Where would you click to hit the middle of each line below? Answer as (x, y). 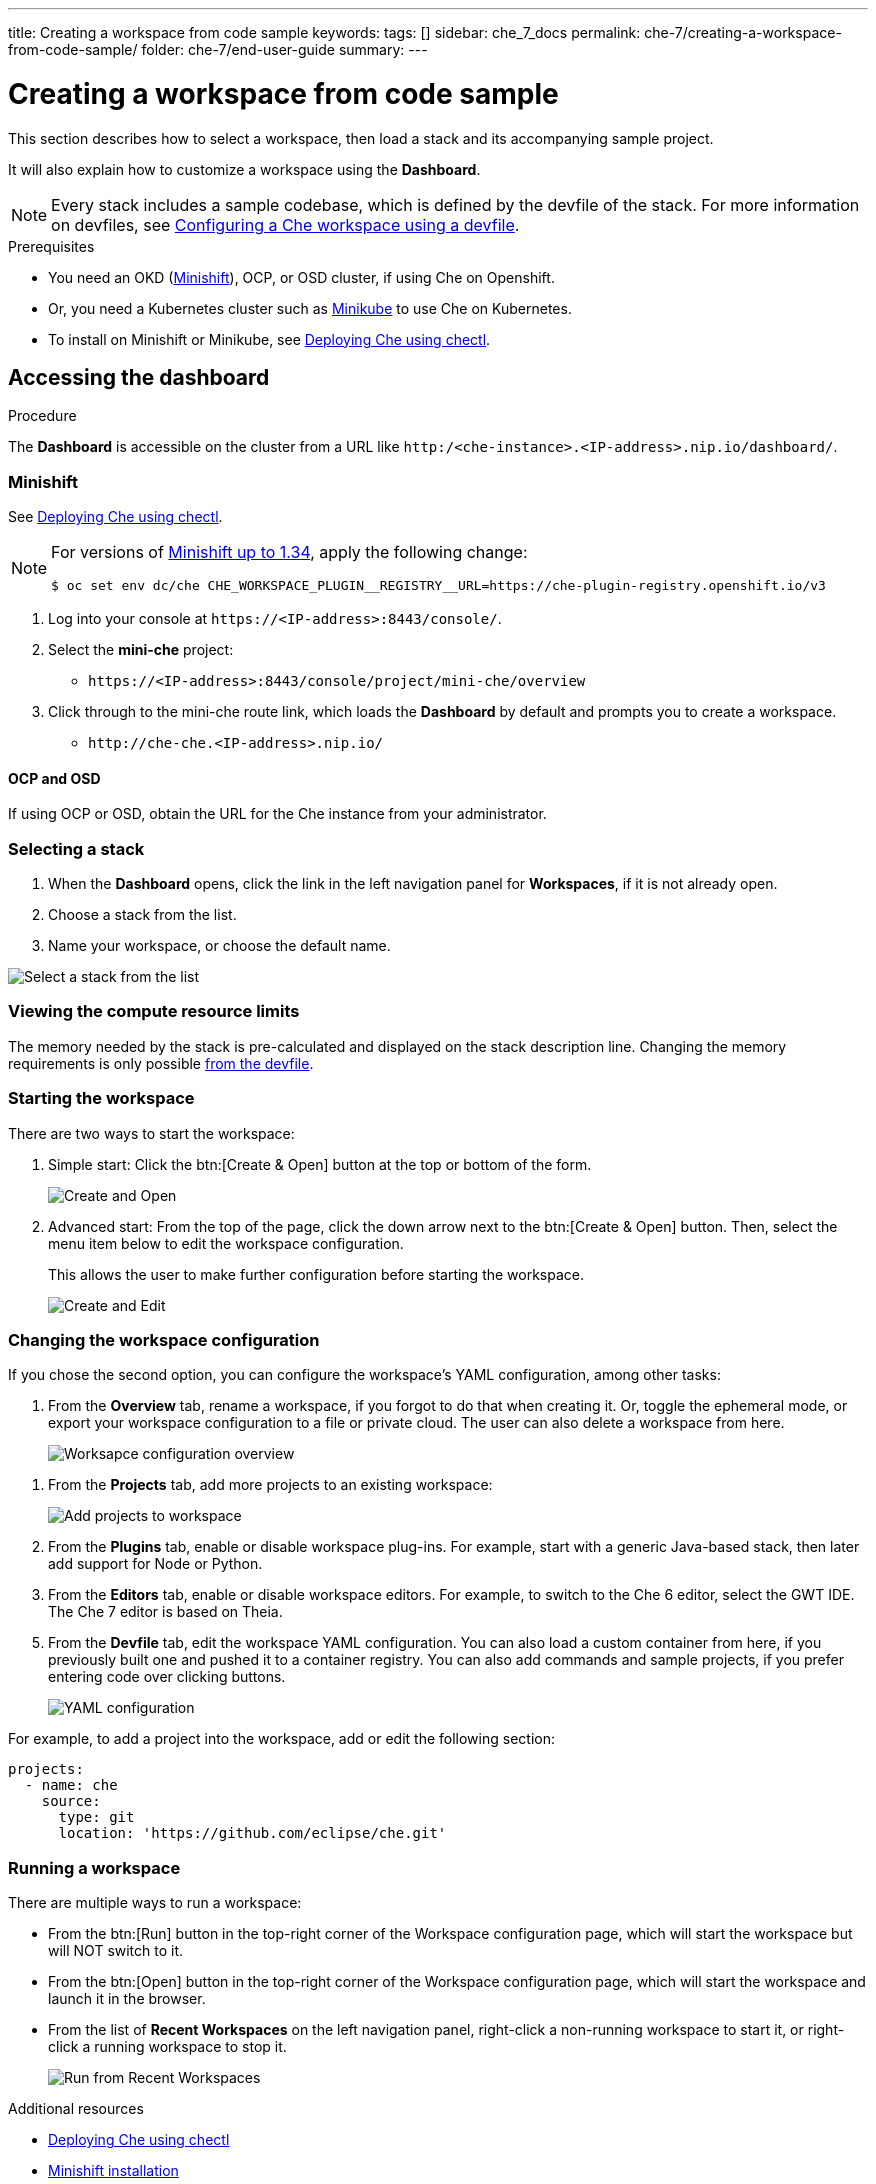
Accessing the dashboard (139, 377)
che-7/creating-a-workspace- (743, 32)
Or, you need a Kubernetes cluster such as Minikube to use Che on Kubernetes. (310, 308)
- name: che (71, 1785)
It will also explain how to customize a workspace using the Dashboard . (244, 169)
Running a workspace (94, 1867)
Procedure (42, 416)
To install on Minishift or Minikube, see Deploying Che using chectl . (269, 339)
